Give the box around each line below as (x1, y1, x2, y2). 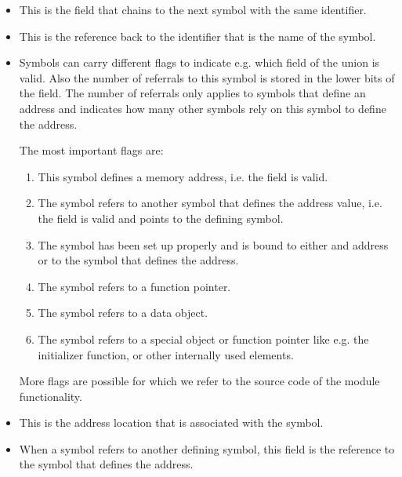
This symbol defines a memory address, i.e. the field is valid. (38, 168, 328, 184)
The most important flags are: (19, 142, 164, 158)
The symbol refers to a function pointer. (38, 278, 231, 294)
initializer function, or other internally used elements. (38, 346, 294, 362)
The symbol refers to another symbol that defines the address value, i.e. (38, 195, 382, 211)
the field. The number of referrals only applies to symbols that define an (19, 85, 366, 101)
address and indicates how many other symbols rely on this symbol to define (19, 100, 386, 116)
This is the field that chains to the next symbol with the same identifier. (19, 2, 367, 17)
